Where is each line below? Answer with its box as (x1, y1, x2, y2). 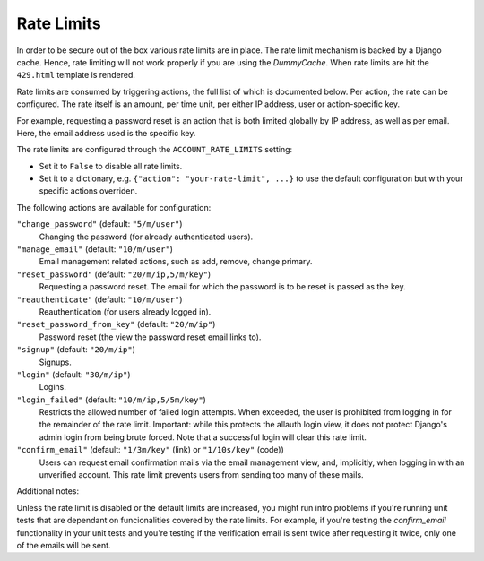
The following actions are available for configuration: (16, 202, 212, 212)
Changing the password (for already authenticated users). (39, 231, 254, 242)
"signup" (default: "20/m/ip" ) (16, 344, 136, 355)
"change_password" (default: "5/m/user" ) (16, 219, 183, 229)
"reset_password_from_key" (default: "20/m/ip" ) (16, 319, 216, 330)
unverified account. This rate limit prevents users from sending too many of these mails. (39, 470, 364, 480)
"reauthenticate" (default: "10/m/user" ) (16, 294, 183, 305)
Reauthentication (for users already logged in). (39, 306, 212, 317)
